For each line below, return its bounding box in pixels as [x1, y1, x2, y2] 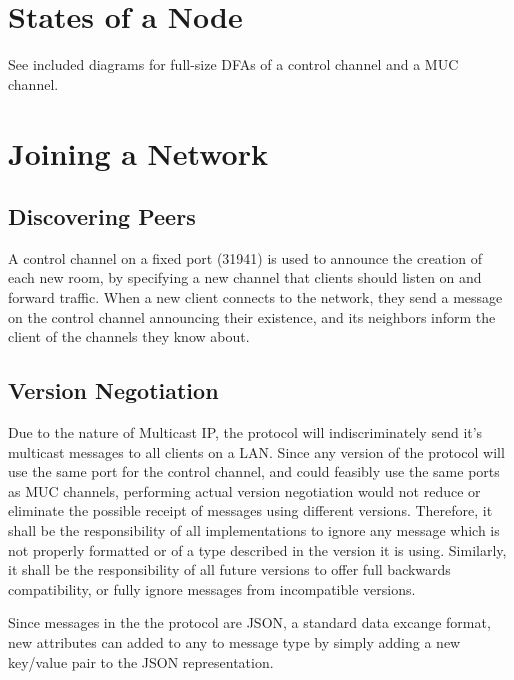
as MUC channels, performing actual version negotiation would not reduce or [8, 480, 481, 501]
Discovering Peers [8, 201, 196, 232]
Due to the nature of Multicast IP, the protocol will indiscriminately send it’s [8, 422, 483, 443]
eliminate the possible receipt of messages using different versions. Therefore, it [8, 500, 493, 521]
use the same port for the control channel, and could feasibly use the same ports [8, 461, 500, 482]
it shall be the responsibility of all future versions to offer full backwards [8, 559, 451, 580]
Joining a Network [8, 132, 268, 173]
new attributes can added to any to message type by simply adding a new [8, 632, 461, 652]
